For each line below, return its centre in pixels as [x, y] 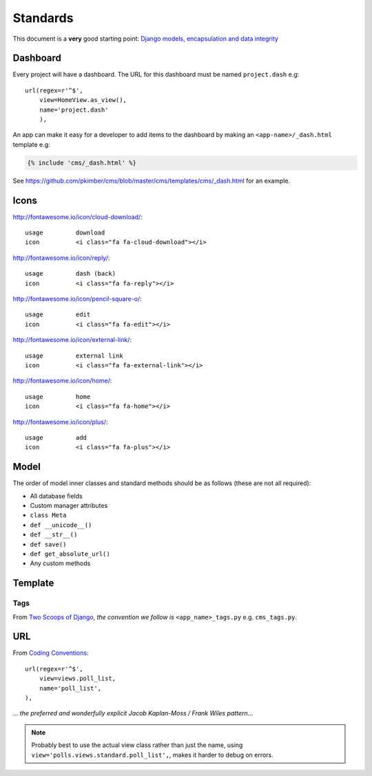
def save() [48, 544]
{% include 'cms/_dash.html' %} [82, 163]
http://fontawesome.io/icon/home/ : [62, 381]
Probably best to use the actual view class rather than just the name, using [137, 745]
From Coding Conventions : [51, 653]
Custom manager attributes [69, 506]
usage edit [58, 315]
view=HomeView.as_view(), [83, 100]
